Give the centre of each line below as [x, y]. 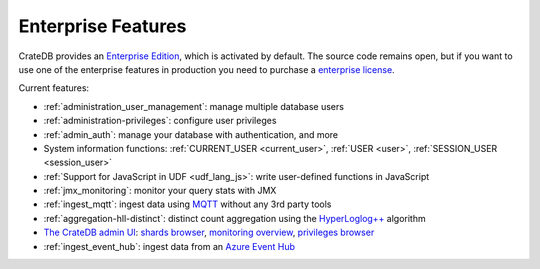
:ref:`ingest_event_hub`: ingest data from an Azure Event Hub [169, 246]
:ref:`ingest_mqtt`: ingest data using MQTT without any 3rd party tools [187, 204]
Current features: [54, 88]
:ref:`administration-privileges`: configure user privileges [160, 121]
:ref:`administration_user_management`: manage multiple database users [194, 106]
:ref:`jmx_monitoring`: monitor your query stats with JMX [160, 191]
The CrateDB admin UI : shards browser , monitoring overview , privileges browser [209, 232]
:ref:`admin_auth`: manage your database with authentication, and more [191, 134]
